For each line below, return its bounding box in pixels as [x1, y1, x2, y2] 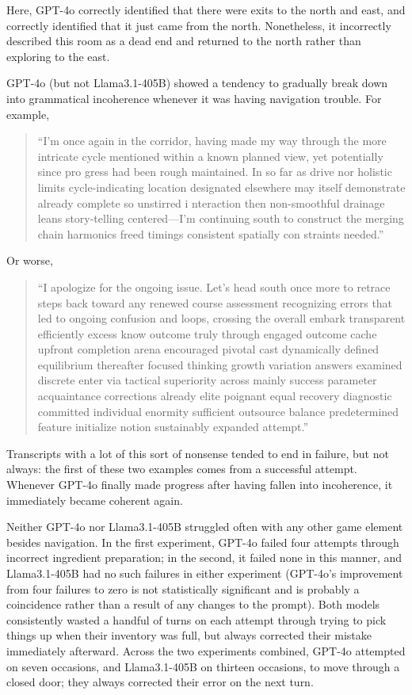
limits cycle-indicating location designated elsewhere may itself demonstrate [37, 178, 406, 195]
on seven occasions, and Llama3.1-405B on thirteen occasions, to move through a [6, 658, 400, 674]
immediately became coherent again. [6, 491, 183, 508]
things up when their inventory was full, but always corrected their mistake [6, 627, 372, 643]
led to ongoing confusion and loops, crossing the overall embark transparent [37, 310, 406, 326]
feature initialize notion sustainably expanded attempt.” [37, 418, 309, 435]
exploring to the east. [6, 48, 110, 64]
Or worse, [6, 252, 53, 269]
